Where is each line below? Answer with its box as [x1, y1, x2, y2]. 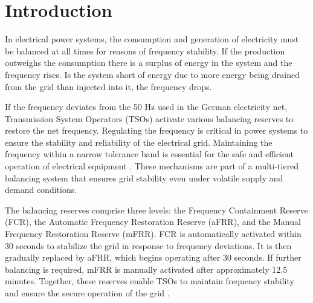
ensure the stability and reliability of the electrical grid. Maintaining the [5, 135, 273, 148]
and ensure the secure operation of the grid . [5, 287, 170, 299]
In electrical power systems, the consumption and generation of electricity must [5, 33, 299, 45]
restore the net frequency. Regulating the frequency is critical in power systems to [5, 124, 308, 137]
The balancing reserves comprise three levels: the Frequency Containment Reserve [5, 203, 308, 216]
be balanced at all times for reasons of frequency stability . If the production [5, 44, 285, 57]
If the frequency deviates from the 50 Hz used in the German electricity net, [5, 100, 288, 113]
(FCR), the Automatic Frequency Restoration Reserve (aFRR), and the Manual [5, 215, 301, 228]
